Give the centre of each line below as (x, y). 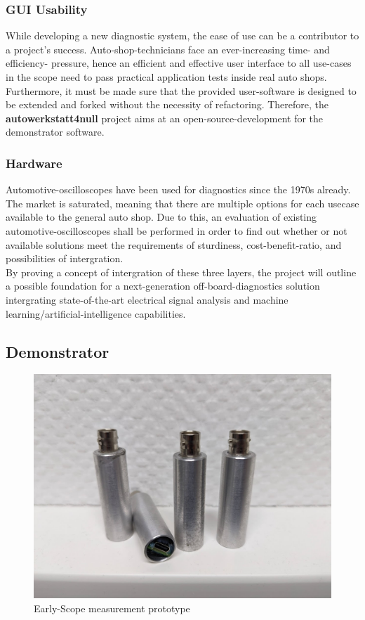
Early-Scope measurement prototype (112, 608)
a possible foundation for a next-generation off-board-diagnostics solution (163, 286)
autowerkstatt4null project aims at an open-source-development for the (165, 118)
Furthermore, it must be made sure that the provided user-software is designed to (181, 90)
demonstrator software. (55, 132)
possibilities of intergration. (65, 258)
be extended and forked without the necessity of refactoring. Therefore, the (167, 104)
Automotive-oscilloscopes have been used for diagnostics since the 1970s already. (178, 189)
